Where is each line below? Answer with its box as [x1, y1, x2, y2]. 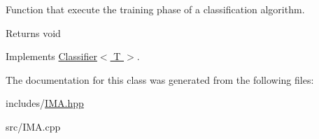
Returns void [6, 25, 61, 40]
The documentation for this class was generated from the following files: [6, 72, 314, 87]
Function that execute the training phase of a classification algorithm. [6, 2, 305, 16]
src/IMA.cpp [6, 119, 61, 133]
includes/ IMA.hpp [6, 96, 84, 110]
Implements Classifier [6, 49, 97, 64]
